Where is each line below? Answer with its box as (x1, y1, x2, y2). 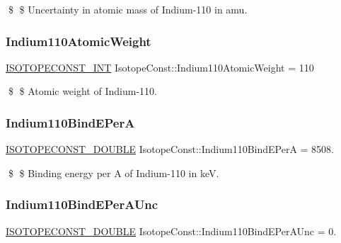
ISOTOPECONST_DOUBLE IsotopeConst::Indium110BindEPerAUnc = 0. (6, 223, 337, 238)
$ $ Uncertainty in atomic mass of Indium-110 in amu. (8, 2, 248, 16)
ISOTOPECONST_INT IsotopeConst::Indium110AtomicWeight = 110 (6, 60, 314, 74)
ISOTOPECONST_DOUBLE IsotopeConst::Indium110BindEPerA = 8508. (6, 142, 335, 157)
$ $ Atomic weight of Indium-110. (8, 84, 157, 98)
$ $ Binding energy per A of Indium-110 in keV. (8, 165, 219, 180)
